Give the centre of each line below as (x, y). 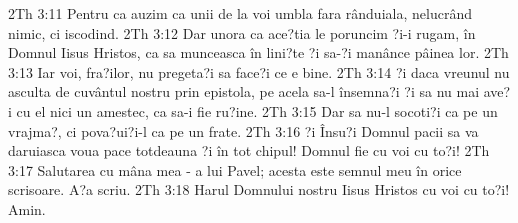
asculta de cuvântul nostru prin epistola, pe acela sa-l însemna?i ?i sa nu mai (244, 91)
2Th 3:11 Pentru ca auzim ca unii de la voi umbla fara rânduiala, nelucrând (240, 13)
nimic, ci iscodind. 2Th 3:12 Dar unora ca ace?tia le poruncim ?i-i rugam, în (242, 32)
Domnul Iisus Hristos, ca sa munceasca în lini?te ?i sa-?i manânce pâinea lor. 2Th (258, 52)
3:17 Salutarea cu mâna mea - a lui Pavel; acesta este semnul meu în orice (235, 169)
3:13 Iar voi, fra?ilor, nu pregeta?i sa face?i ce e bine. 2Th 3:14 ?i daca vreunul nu (259, 71)
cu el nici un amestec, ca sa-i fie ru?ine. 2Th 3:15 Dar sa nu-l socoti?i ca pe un (257, 110)
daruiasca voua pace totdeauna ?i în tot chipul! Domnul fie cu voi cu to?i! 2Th (249, 150)
